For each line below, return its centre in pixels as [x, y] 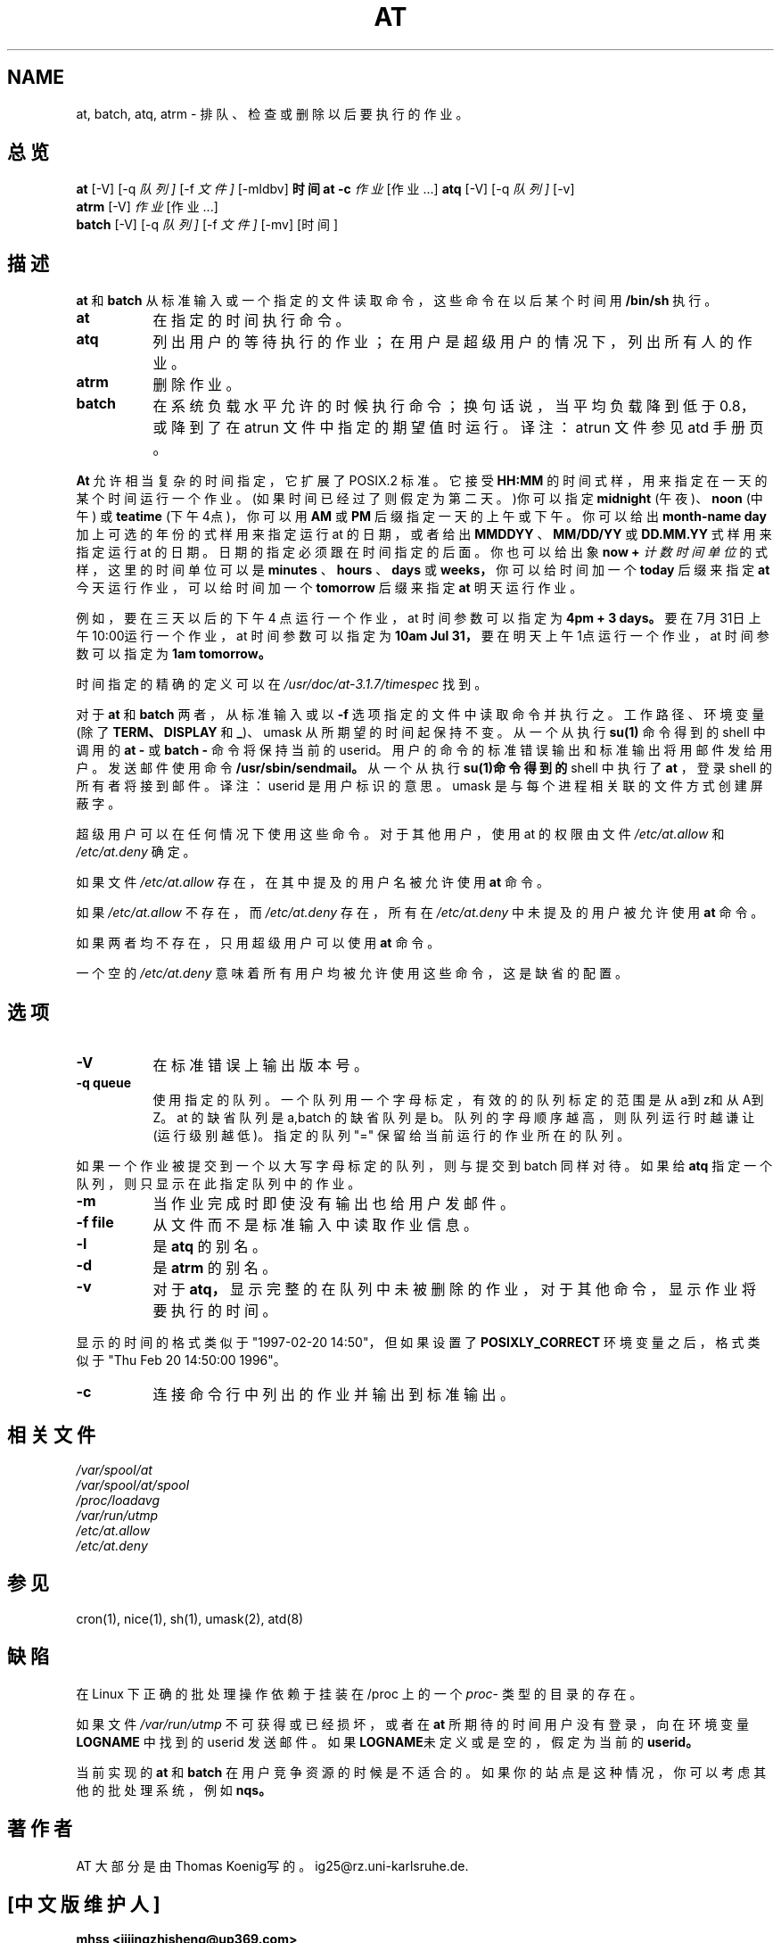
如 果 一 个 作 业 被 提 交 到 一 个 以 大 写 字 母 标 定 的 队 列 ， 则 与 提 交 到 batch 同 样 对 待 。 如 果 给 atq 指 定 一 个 [424, 1166]
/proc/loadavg [118, 1500]
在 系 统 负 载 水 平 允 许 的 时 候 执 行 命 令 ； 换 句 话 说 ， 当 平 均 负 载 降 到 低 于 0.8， [454, 406]
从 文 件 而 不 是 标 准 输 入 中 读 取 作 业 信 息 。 [315, 1225]
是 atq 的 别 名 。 [210, 1247]
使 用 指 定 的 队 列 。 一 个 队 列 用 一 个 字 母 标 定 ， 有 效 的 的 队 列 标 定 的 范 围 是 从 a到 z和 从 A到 [458, 1100]
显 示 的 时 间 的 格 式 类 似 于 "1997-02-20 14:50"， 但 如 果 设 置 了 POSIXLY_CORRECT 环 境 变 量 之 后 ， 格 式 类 [418, 1343]
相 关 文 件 [51, 1435]
